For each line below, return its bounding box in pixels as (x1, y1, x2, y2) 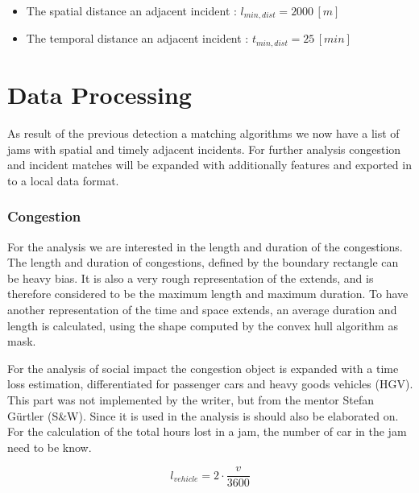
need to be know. (7, 438, 92, 455)
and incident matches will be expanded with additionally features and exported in (7, 156, 412, 173)
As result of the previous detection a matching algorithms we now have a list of (7, 125, 400, 142)
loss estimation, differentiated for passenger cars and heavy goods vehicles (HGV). (7, 375, 413, 392)
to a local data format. (7, 172, 119, 188)
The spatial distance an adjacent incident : (26, 2, 237, 19)
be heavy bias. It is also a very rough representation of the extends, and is (7, 269, 374, 286)
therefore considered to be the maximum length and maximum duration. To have (7, 285, 409, 302)
